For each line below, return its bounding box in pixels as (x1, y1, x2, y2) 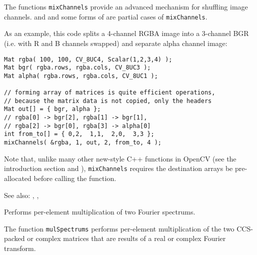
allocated (4, 172, 31, 183)
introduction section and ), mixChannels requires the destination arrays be (4, 163, 233, 173)
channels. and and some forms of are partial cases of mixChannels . (4, 11, 207, 21)
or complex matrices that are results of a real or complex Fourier (27, 233, 226, 243)
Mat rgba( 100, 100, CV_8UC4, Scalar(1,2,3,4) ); (4, 55, 172, 63)
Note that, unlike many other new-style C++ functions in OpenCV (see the (4, 153, 236, 163)
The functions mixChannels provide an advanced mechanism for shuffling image (4, 1, 248, 11)
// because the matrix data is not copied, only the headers (4, 97, 212, 104)
